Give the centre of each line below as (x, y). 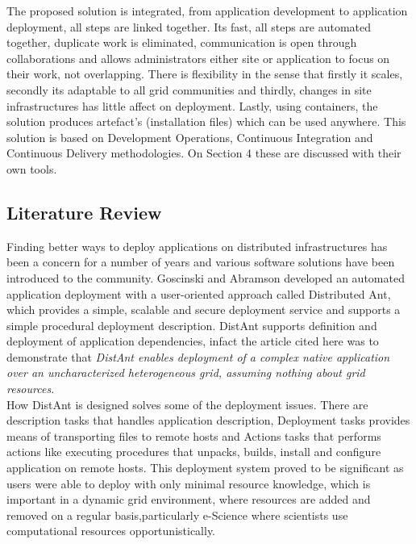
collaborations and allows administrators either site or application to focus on (198, 58)
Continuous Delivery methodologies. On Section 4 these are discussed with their (204, 153)
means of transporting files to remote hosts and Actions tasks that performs (194, 435)
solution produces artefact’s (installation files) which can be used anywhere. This (206, 121)
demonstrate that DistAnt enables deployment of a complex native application (198, 356)
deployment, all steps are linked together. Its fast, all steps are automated (189, 26)
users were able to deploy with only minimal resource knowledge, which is (189, 483)
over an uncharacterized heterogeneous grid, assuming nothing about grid (186, 372)
